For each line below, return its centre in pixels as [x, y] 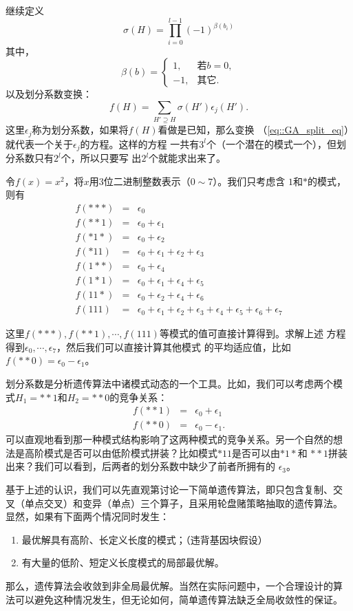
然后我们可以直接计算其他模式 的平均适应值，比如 [179, 346]
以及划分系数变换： [49, 94]
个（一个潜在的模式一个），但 [271, 143]
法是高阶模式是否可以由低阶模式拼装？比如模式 [111, 452]
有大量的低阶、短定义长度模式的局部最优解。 [123, 562]
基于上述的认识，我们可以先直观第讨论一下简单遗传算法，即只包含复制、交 [174, 489]
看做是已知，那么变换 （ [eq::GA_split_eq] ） [253, 130]
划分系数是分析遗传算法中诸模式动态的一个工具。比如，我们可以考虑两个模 [174, 383]
